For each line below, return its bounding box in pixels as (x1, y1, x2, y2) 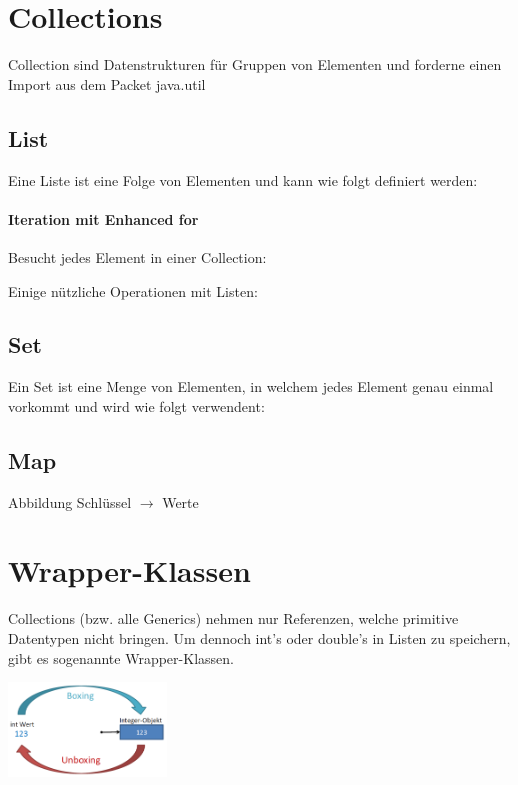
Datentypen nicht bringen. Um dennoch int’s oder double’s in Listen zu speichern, (8, 628, 511, 648)
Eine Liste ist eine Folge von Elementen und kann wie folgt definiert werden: (8, 169, 478, 190)
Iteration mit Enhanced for (8, 208, 199, 229)
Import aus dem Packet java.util (8, 73, 206, 94)
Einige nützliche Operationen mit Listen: (8, 280, 258, 301)
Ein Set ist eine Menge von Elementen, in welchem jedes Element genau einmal (8, 376, 494, 397)
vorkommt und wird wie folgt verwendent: (8, 395, 265, 416)
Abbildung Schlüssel (8, 491, 132, 512)
